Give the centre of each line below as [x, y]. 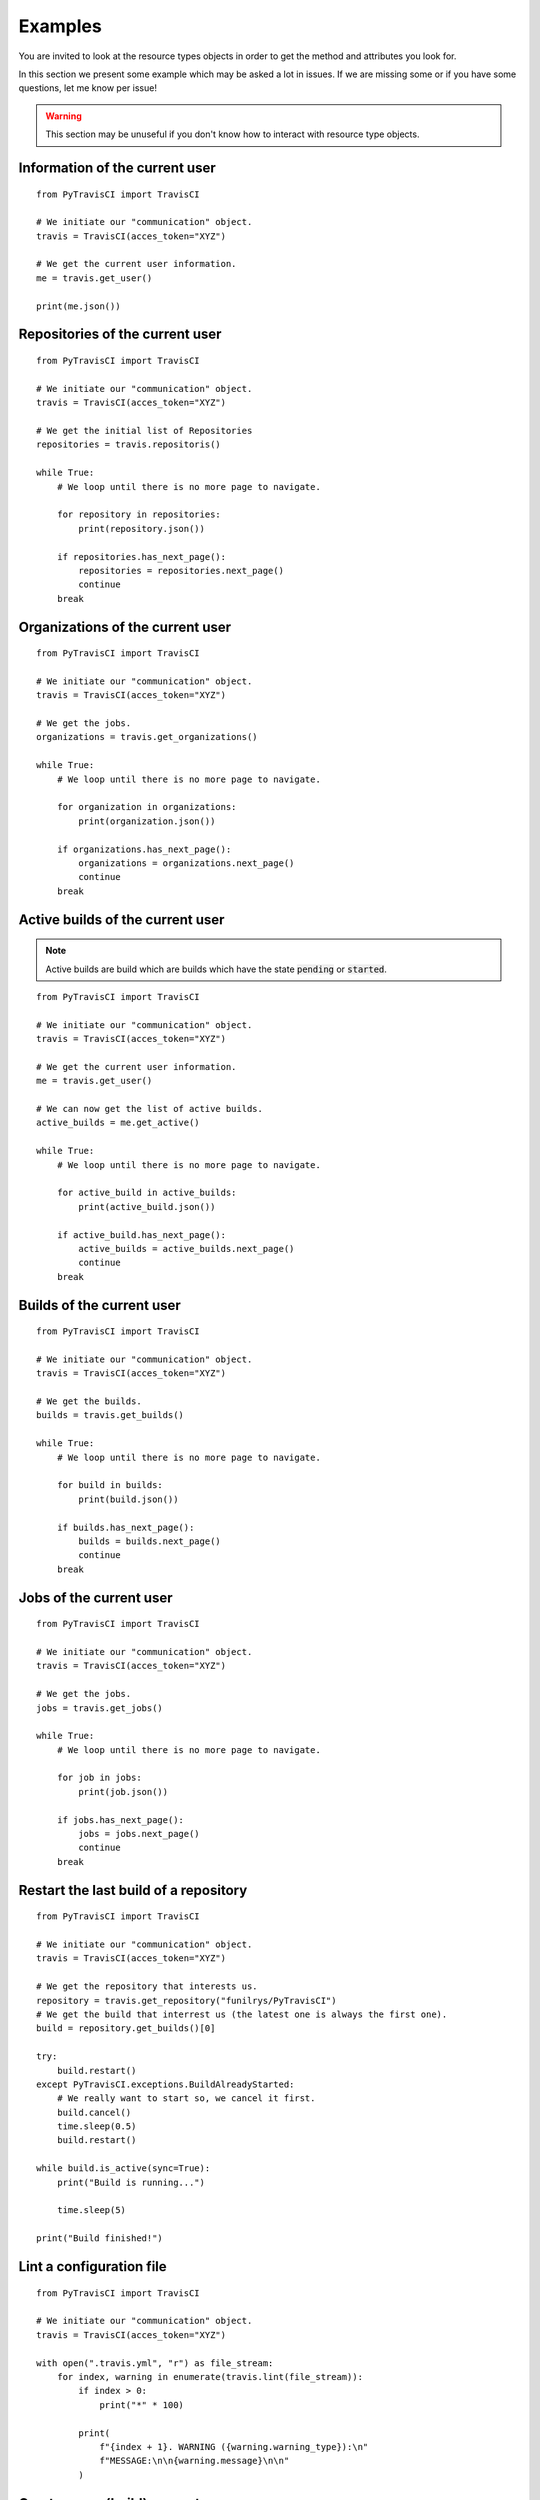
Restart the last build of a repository [133, 1890]
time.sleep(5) [91, 2210]
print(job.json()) [123, 1791]
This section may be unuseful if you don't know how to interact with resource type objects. [232, 134]
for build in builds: [110, 1485]
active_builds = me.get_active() [118, 1123]
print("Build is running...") [130, 2182]
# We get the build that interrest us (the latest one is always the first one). [242, 2014]
